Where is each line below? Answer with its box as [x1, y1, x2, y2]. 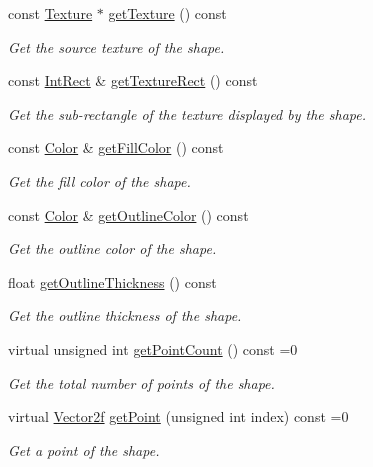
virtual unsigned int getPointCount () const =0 [8, 338, 298, 359]
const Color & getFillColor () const [8, 137, 224, 158]
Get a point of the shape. [8, 439, 160, 460]
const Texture [8, 3, 93, 23]
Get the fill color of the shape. [8, 170, 191, 191]
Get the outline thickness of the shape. [8, 305, 242, 326]
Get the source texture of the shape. [8, 36, 225, 57]
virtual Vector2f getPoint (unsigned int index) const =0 [8, 406, 349, 427]
